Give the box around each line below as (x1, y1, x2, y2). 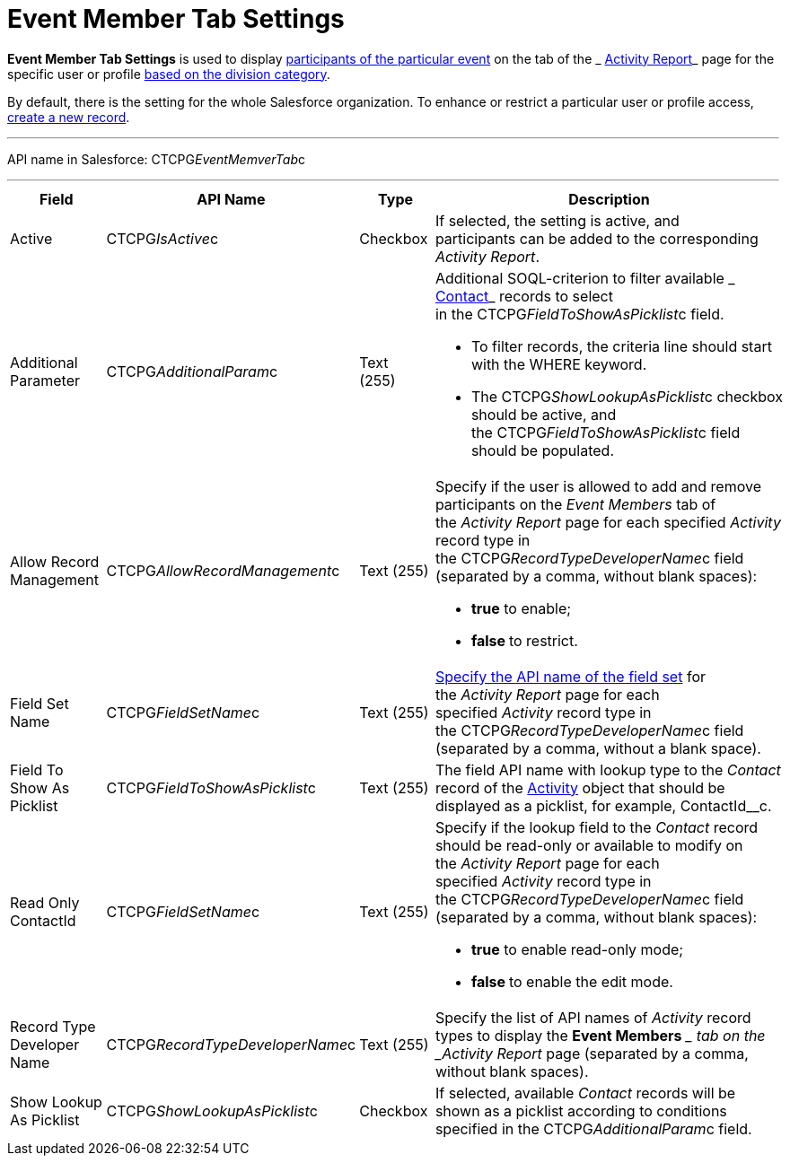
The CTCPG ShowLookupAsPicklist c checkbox (470, 387, 784, 406)
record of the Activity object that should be (434, 778, 725, 797)
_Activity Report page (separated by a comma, (434, 1044, 749, 1062)
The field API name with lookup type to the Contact (434, 760, 781, 779)
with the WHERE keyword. (470, 354, 647, 373)
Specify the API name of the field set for (434, 667, 707, 686)
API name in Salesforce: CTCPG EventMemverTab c (7, 151, 305, 167)
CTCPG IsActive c (106, 229, 219, 248)
